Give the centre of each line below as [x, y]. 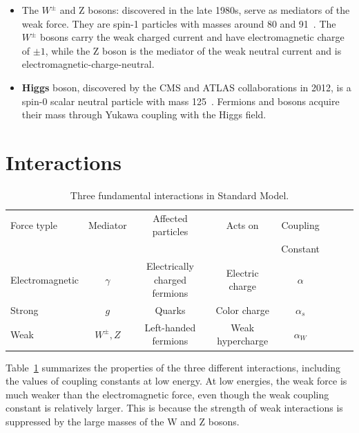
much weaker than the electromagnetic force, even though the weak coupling [167, 394]
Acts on [242, 224]
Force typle [34, 224]
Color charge [242, 310]
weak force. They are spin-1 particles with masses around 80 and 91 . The [179, 23]
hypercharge [243, 341]
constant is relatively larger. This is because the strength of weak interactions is [174, 408]
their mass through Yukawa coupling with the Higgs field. [144, 114]
